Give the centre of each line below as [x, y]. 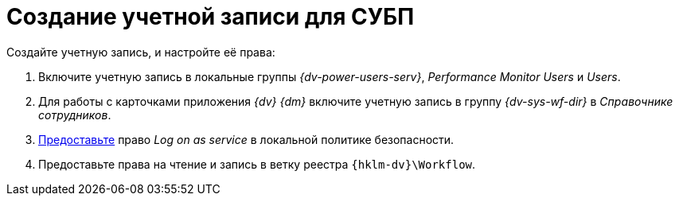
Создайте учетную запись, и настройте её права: [141, 52]
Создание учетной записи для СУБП [211, 17]
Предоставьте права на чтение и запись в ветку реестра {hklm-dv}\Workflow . [257, 164]
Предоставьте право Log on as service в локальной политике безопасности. [246, 139]
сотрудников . [75, 115]
